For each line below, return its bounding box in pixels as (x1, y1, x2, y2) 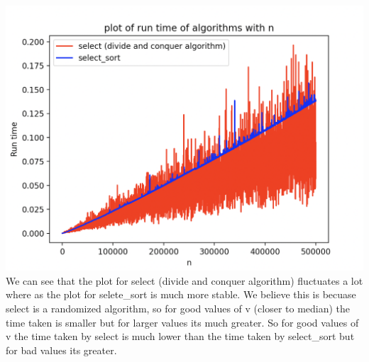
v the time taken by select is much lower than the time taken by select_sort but (6, 329, 355, 344)
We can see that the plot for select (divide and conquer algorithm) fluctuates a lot (6, 273, 363, 288)
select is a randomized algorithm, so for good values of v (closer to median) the (6, 300, 351, 315)
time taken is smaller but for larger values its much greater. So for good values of (6, 315, 359, 329)
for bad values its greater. (6, 342, 117, 357)
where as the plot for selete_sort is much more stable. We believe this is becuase (6, 287, 356, 302)
